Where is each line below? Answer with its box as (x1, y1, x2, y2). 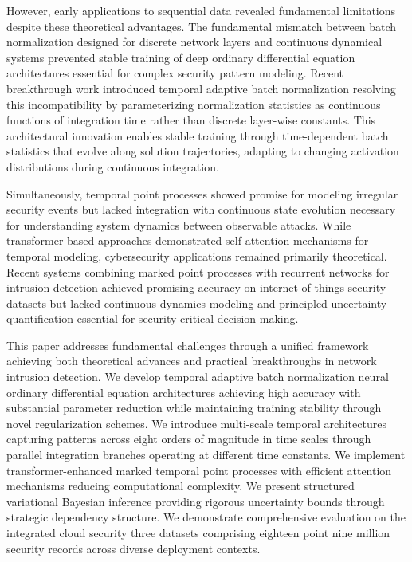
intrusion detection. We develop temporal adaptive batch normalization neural (6, 368, 389, 385)
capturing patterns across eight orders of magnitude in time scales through (6, 430, 371, 447)
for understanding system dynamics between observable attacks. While (6, 216, 351, 233)
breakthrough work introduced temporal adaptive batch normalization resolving (6, 80, 396, 96)
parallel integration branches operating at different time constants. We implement (6, 446, 406, 463)
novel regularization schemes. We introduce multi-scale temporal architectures (6, 415, 386, 431)
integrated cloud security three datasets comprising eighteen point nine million (6, 525, 390, 540)
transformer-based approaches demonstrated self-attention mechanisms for (6, 232, 369, 249)
